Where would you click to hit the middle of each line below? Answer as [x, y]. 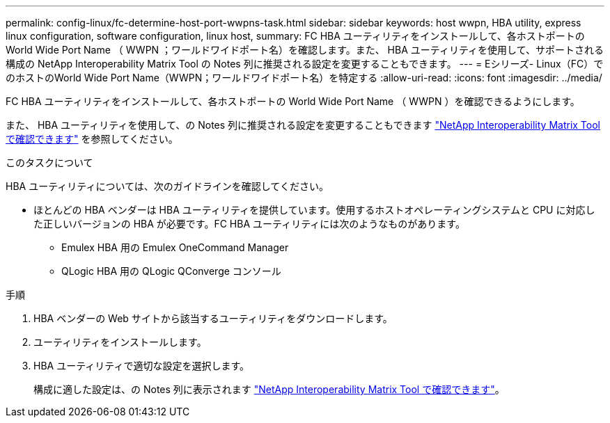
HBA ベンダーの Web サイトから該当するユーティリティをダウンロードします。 [213, 318]
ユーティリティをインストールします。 [120, 342]
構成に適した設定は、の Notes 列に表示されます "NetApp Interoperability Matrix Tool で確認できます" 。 [269, 389]
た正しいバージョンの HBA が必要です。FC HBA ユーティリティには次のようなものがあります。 [249, 224]
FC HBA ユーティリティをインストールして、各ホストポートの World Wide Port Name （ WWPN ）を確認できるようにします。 [293, 101]
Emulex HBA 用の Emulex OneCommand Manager [175, 247]
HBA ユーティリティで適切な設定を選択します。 [142, 366]
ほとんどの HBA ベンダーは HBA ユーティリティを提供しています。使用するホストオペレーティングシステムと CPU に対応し [314, 210]
